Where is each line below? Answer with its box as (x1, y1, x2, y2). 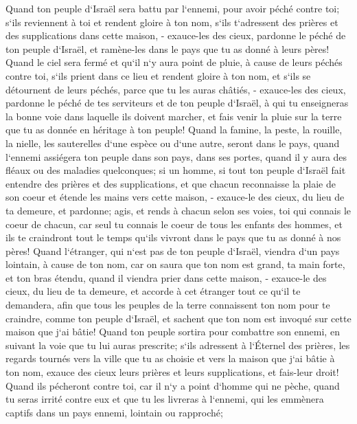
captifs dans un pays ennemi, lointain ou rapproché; (5, 405, 223, 419)
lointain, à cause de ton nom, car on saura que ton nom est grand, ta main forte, (5, 257, 345, 271)
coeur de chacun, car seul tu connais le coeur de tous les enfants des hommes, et (5, 216, 343, 231)
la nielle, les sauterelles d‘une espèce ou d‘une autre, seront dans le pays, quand (5, 135, 340, 150)
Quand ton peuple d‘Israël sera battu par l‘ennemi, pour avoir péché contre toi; (5, 1, 340, 15)
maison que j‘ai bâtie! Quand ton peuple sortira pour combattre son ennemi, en (5, 324, 340, 339)
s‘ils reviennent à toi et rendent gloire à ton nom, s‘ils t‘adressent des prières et (5, 14, 338, 29)
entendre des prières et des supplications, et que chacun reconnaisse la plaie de (5, 176, 336, 190)
